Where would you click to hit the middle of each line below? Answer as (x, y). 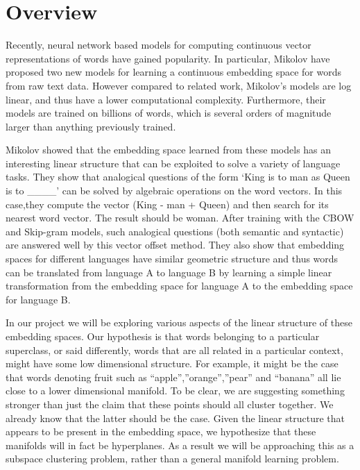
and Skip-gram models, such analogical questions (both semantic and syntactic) (175, 231)
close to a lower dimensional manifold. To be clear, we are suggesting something (175, 391)
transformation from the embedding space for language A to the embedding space (179, 286)
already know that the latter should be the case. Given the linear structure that (175, 418)
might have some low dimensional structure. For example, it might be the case (172, 363)
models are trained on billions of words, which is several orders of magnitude (169, 113)
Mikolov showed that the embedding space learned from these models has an (169, 150)
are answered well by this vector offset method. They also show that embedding (175, 245)
